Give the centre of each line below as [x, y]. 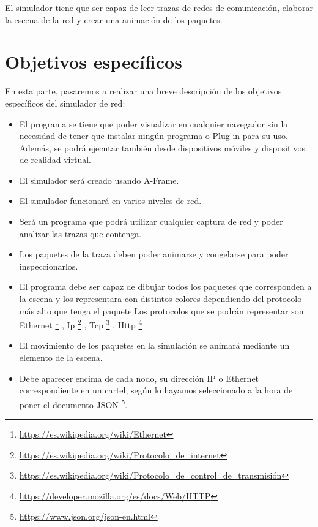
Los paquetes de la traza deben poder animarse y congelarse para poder [154, 254]
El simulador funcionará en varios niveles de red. [110, 201]
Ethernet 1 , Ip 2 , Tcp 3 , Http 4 [81, 324]
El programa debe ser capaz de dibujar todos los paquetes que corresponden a [165, 286]
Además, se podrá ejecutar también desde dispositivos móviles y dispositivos [162, 147]
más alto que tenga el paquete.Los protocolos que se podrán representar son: [163, 310]
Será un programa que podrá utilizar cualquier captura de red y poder [151, 222]
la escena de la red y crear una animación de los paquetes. [114, 19]
